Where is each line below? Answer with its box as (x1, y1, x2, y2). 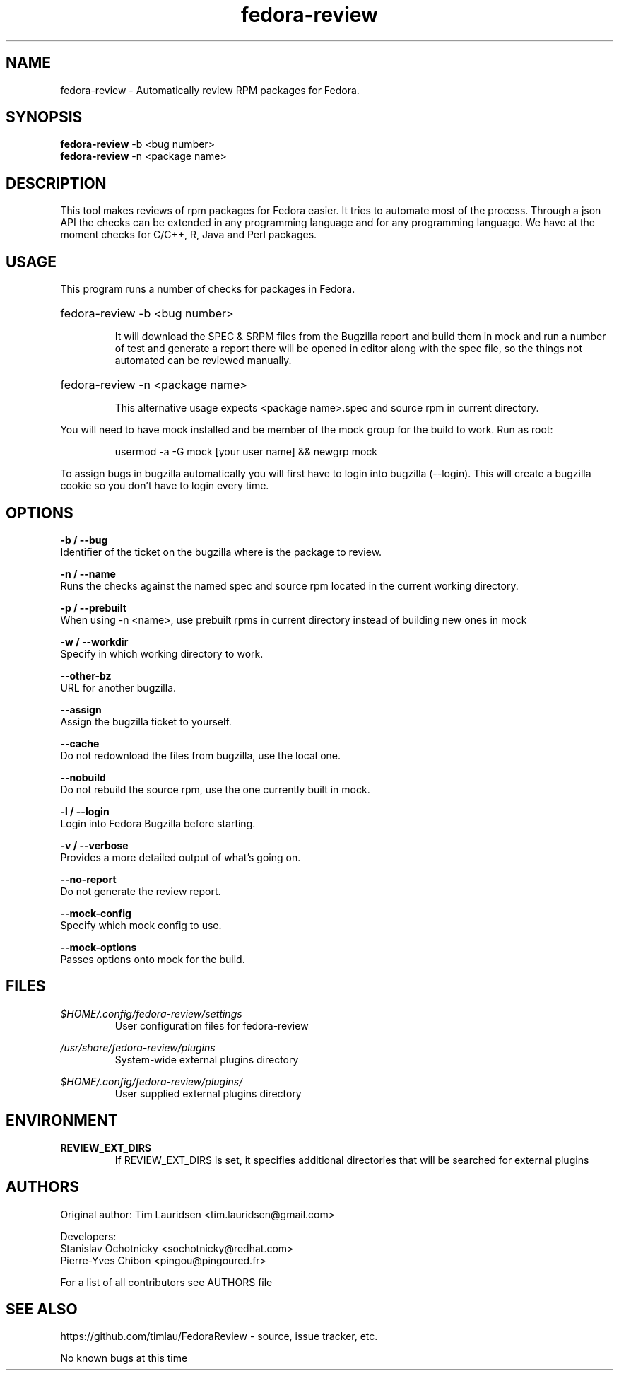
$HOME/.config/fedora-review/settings (60, 1007, 242, 1020)
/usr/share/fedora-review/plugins (60, 1041, 216, 1054)
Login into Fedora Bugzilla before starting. (60, 817, 256, 829)
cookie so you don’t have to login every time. (60, 479, 269, 492)
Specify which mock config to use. (60, 919, 222, 931)
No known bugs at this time (60, 1352, 188, 1365)
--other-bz (60, 669, 112, 682)
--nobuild (60, 771, 106, 783)
